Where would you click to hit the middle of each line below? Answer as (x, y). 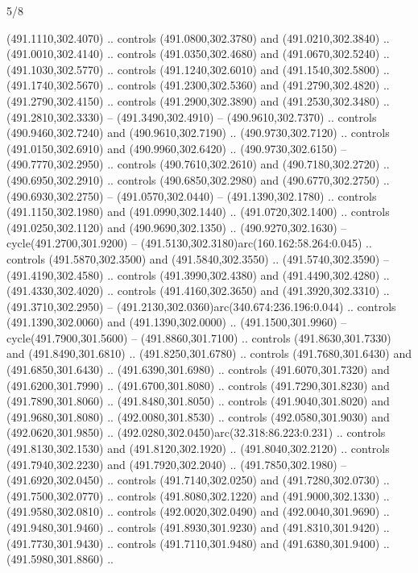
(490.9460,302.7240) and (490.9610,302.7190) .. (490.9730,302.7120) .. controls (198, 133)
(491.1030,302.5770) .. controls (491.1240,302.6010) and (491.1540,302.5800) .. (198, 69)
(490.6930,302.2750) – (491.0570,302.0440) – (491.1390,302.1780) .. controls (192, 195)
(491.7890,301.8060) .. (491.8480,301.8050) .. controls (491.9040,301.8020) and (198, 401)
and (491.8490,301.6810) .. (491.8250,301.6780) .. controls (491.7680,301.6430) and (209, 353)
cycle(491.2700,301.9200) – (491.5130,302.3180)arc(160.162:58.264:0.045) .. (189, 243)
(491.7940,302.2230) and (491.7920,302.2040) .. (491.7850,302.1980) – (177, 464)
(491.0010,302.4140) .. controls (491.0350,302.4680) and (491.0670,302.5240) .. (198, 54)
